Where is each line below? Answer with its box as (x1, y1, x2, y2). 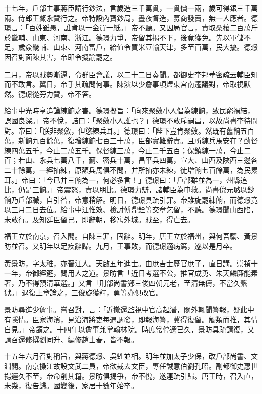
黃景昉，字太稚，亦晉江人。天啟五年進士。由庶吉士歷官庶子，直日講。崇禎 (4, 257, 251, 268)
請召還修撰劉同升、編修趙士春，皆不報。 (4, 334, 138, 344)
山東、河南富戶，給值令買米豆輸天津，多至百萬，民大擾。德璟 (53, 42, 258, 52)
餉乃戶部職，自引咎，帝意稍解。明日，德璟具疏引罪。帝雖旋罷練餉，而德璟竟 (4, 194, 258, 205)
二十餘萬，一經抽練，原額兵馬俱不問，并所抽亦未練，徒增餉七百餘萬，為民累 (4, 164, 258, 175)
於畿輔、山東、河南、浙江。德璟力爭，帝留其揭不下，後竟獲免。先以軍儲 (4, 32, 244, 42)
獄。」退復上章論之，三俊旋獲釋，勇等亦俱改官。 (4, 287, 163, 298)
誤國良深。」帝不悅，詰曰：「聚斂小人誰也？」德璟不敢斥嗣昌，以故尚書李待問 (4, 115, 258, 125)
